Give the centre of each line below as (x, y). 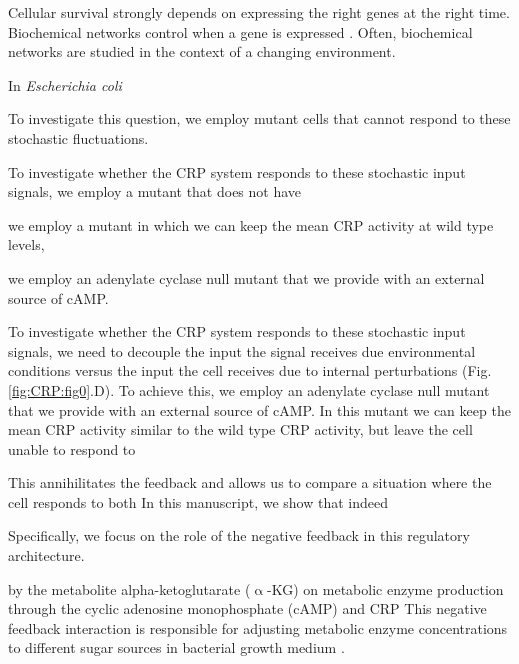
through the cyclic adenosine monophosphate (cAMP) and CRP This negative (247, 608)
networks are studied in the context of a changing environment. (202, 51)
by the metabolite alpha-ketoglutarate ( (129, 588)
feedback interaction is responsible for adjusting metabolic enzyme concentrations (258, 627)
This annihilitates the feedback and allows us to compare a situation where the (250, 482)
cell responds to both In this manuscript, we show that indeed (198, 501)
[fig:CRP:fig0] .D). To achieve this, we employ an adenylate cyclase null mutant (249, 389)
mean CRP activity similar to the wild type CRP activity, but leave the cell (240, 429)
